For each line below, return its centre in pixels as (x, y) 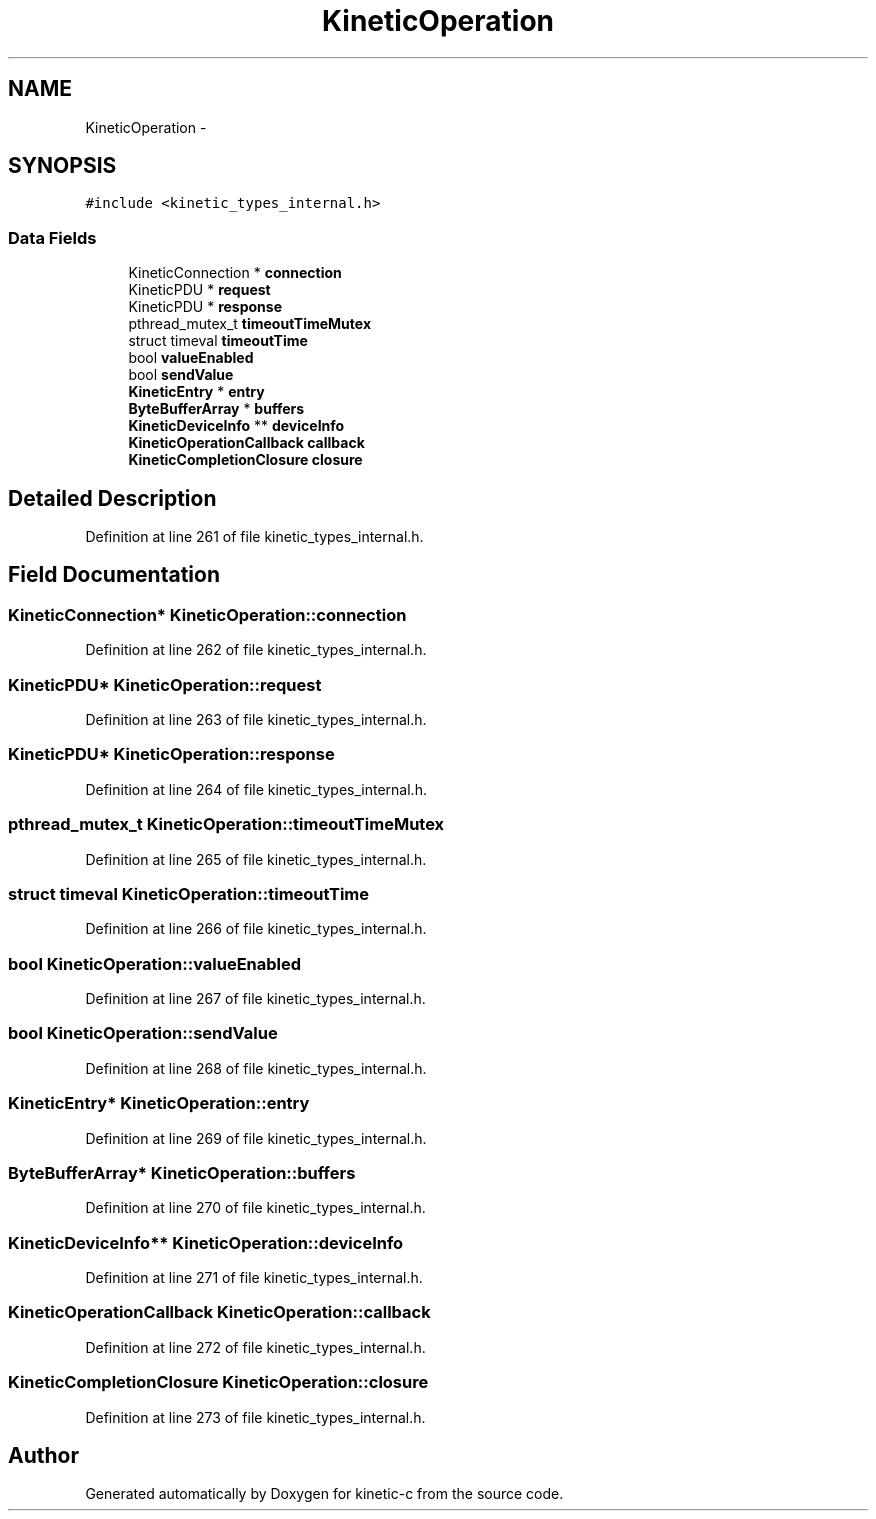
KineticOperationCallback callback (246, 443)
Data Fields (52, 237)
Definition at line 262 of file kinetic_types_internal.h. (256, 650)
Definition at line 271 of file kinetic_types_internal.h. (254, 1277)
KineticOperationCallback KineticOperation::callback (219, 1312)
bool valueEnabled (191, 358)
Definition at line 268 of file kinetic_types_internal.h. (256, 1068)
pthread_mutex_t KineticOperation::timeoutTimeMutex (226, 824)
